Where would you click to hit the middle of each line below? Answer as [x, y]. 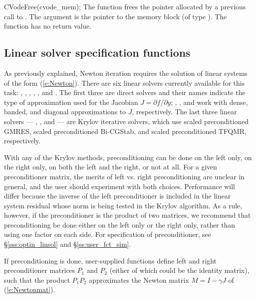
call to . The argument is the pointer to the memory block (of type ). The [115, 16]
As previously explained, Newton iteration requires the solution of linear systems [126, 73]
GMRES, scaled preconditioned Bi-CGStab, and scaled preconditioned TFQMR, [125, 131]
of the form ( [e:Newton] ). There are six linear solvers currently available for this [124, 83]
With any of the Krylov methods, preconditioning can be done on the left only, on [128, 157]
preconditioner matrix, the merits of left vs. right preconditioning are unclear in [124, 176]
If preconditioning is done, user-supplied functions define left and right [110, 260]
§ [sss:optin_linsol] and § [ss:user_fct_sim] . [67, 244]
